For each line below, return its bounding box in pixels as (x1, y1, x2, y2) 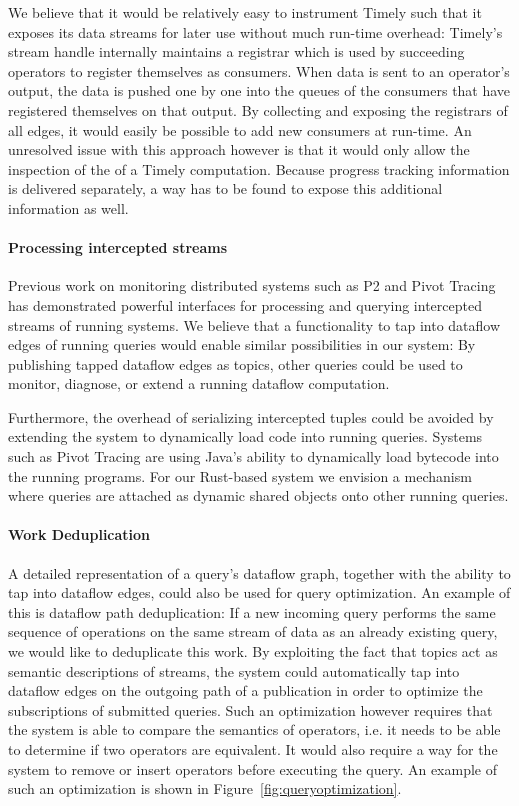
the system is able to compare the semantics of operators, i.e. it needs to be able (8, 719, 501, 740)
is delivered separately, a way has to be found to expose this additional (8, 178, 443, 199)
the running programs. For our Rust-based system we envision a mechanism (8, 465, 472, 486)
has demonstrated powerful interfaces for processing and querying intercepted (8, 294, 482, 315)
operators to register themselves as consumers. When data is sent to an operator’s (8, 60, 510, 81)
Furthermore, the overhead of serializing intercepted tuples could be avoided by (8, 406, 494, 427)
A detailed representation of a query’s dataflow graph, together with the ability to (8, 562, 511, 583)
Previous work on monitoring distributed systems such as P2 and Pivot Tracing (8, 275, 496, 296)
